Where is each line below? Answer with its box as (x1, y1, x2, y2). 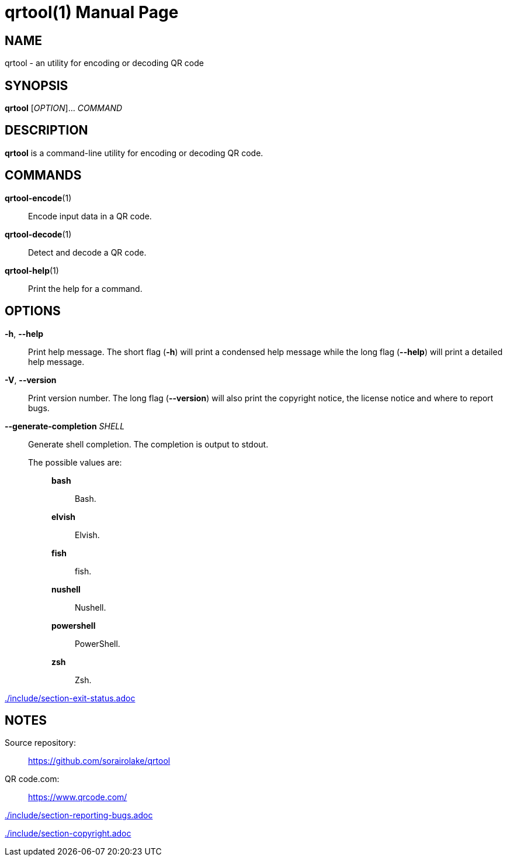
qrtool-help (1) (5, 265, 59, 275)
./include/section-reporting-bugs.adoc (5, 810, 153, 821)
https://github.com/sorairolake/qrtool (28, 756, 171, 766)
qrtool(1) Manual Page (5, 2, 179, 22)
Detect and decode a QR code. (28, 247, 147, 257)
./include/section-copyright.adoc (5, 828, 131, 839)
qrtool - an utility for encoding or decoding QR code (5, 58, 204, 68)
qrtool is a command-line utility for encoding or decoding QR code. (5, 147, 263, 158)
